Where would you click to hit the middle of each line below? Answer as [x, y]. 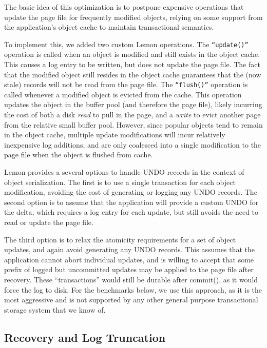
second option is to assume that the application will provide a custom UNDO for [131, 202]
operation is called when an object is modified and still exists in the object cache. [132, 54]
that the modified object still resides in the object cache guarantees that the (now [133, 74]
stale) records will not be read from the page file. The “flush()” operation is [126, 84]
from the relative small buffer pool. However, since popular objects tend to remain [133, 124]
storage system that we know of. [55, 309]
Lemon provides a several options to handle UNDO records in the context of [124, 172]
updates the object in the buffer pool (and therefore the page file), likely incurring [133, 104]
